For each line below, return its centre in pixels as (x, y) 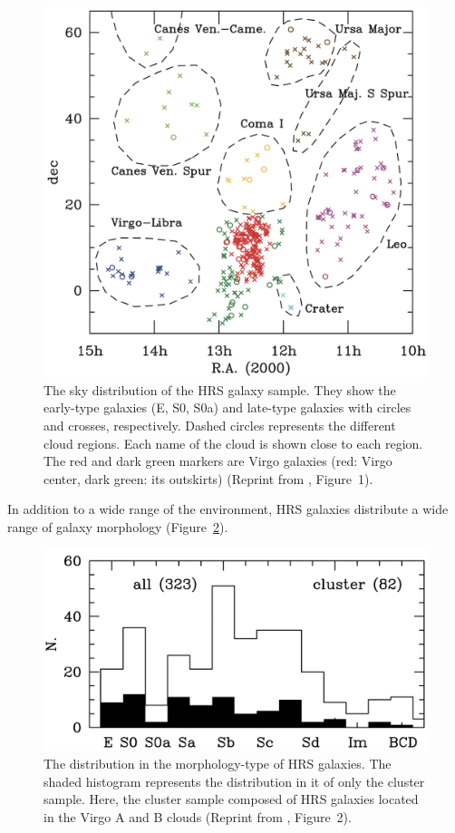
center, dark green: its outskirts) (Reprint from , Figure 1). (208, 478)
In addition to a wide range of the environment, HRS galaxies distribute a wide (228, 509)
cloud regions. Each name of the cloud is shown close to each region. (233, 443)
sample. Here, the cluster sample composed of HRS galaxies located (231, 799)
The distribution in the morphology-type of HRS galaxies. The (218, 763)
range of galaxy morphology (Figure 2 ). (118, 527)
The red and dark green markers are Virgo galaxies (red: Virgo (218, 461)
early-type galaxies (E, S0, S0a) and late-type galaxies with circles (227, 407)
